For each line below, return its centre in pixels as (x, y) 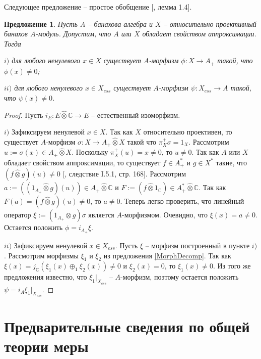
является (101, 215)
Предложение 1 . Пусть (41, 24)
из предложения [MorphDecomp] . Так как (167, 255)
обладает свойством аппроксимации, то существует (82, 162)
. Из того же (232, 266)
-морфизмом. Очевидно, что (165, 215)
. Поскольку (90, 152)
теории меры (46, 346)
